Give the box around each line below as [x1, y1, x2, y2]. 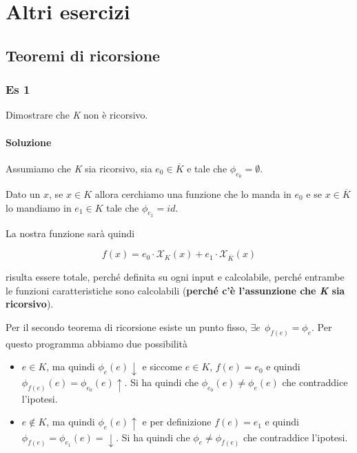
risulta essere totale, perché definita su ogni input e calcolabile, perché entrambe [6, 270, 345, 284]
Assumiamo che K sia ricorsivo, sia [6, 161, 152, 175]
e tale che [187, 161, 227, 175]
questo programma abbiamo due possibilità [6, 336, 187, 350]
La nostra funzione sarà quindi [6, 225, 135, 240]
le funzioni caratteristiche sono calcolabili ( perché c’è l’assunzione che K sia [6, 283, 345, 297]
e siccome [142, 359, 183, 374]
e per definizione [142, 414, 212, 429]
